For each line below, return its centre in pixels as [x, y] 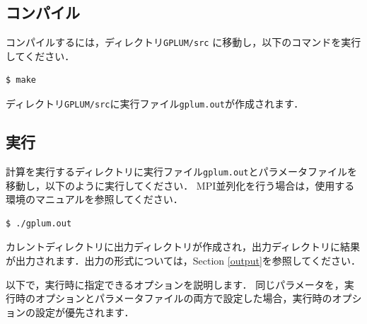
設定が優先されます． [85, 312]
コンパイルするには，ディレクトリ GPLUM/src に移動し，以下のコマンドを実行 [183, 42]
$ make [21, 80]
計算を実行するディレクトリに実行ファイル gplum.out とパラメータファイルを [182, 171]
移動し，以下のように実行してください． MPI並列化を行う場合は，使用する [180, 185]
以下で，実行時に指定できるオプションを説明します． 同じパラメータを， [175, 284]
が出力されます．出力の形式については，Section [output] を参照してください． [183, 260]
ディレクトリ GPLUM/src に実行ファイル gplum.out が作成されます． [155, 104]
